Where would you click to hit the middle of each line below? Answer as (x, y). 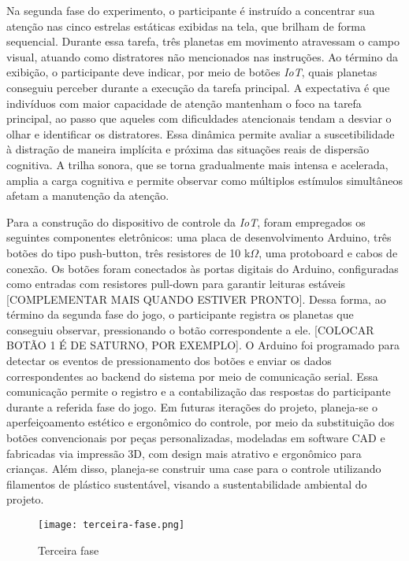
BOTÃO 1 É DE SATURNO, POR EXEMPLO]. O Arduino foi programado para (203, 345)
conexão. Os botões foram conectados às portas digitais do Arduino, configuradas (203, 268)
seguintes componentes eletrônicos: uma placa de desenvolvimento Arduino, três (199, 237)
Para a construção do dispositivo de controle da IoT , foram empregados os (186, 221)
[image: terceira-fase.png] (112, 525)
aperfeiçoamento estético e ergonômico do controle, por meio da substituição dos (201, 422)
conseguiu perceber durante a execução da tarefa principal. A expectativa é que (198, 87)
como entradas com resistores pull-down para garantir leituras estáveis (176, 284)
